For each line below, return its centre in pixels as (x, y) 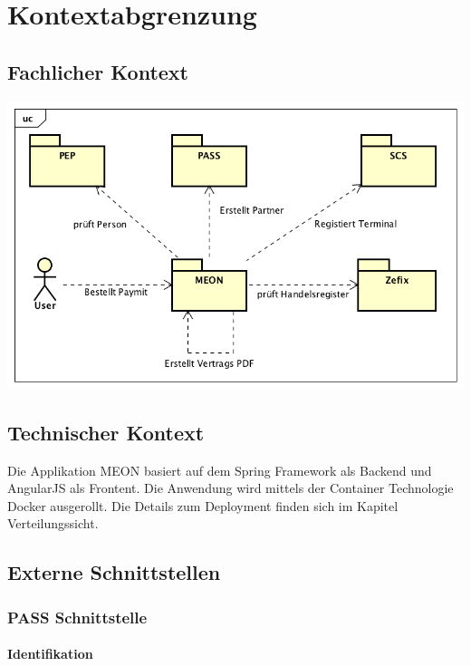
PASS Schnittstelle (77, 617)
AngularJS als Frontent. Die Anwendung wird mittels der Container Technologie (231, 488)
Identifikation (50, 654)
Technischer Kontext (106, 432)
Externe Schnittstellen (114, 572)
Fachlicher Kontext (98, 71)
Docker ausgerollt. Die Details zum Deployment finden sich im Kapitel (203, 505)
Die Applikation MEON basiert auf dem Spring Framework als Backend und (220, 470)
